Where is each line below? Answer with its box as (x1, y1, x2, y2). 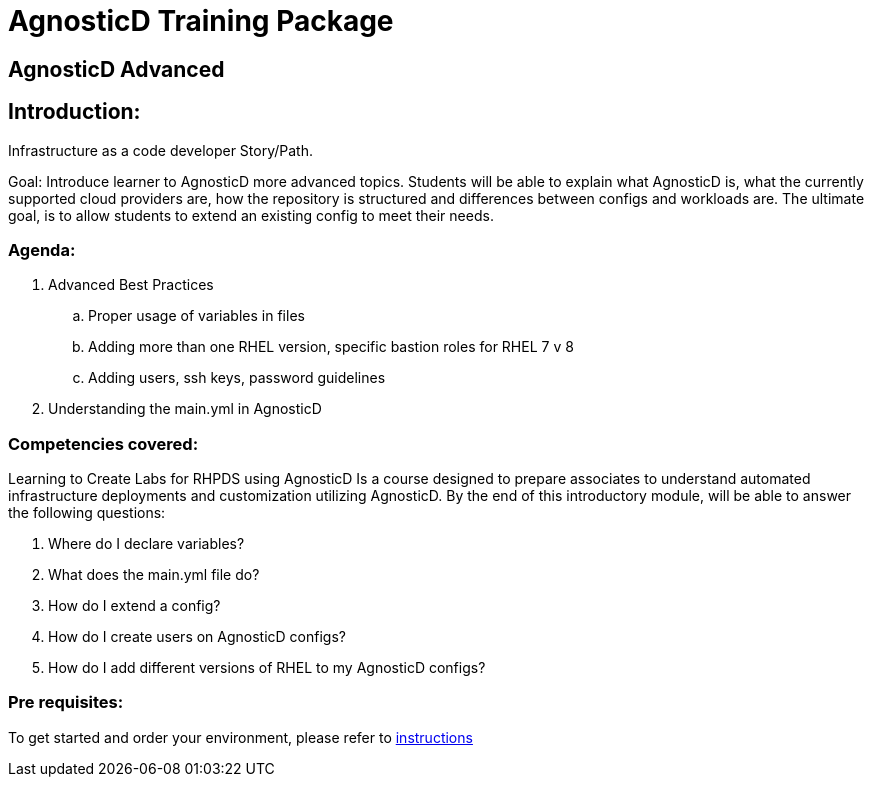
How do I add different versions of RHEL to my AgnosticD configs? (48, 659, 486, 677)
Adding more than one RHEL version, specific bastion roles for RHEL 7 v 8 (88, 338, 574, 356)
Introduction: (8, 99, 141, 125)
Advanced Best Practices (48, 276, 214, 294)
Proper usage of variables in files (88, 307, 305, 325)
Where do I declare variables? (48, 535, 245, 553)
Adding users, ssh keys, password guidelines (88, 369, 386, 387)
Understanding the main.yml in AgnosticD (48, 400, 322, 418)
